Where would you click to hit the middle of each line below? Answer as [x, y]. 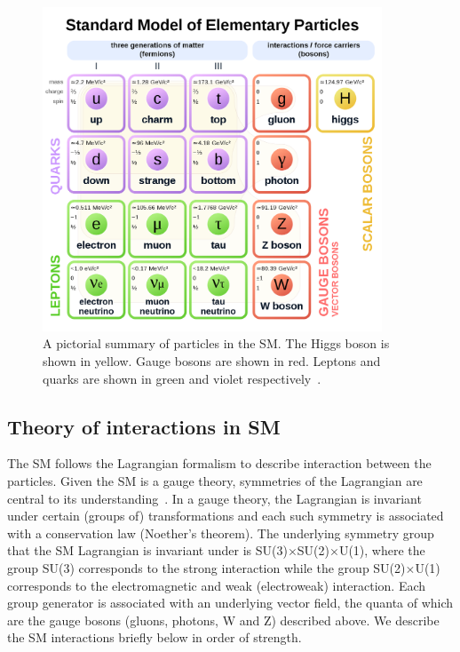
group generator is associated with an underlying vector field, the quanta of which [230, 603]
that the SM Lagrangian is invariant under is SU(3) [147, 550]
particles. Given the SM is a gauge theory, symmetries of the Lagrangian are [215, 480]
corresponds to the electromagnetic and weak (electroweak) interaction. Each [217, 585]
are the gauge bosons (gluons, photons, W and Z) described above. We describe [223, 620]
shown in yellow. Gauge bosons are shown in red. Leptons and [212, 361]
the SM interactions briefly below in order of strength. [155, 637]
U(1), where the [382, 550]
